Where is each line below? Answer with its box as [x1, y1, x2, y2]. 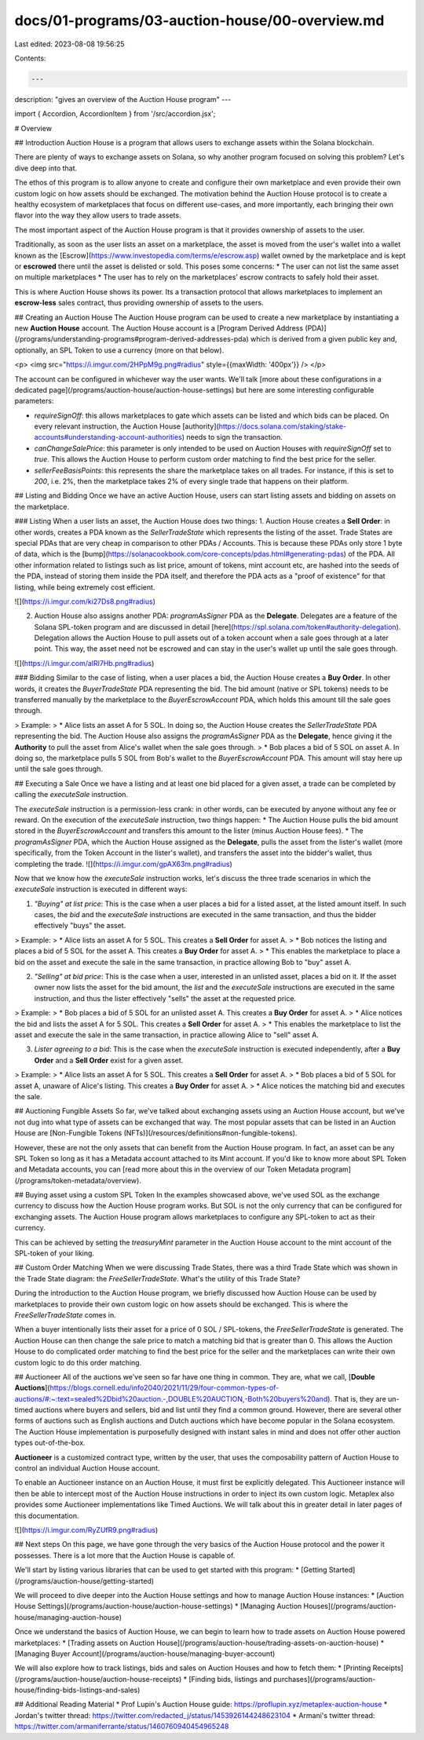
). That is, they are [327, 1394, 386, 1403]
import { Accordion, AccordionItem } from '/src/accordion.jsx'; [14, 109, 216, 119]
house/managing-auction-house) [14, 1612, 122, 1621]
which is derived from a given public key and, [250, 334, 397, 344]
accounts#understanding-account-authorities [34, 433, 182, 442]
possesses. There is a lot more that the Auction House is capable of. [14, 1551, 236, 1560]
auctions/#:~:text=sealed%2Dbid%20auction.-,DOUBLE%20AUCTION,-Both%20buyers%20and [14, 1394, 328, 1403]
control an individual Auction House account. [14, 1464, 160, 1473]
